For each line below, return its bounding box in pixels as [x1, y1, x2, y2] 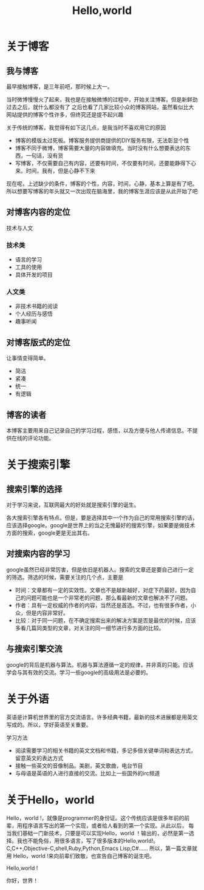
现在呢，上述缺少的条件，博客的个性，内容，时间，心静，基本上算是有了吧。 [6, 180, 198, 187]
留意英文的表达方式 [15, 754, 64, 761]
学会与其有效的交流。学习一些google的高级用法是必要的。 [6, 669, 152, 676]
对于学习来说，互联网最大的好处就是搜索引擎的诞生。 [6, 501, 140, 508]
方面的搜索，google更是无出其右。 [6, 529, 93, 537]
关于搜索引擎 [6, 458, 71, 472]
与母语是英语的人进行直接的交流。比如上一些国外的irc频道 [15, 769, 160, 777]
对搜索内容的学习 [6, 548, 70, 559]
